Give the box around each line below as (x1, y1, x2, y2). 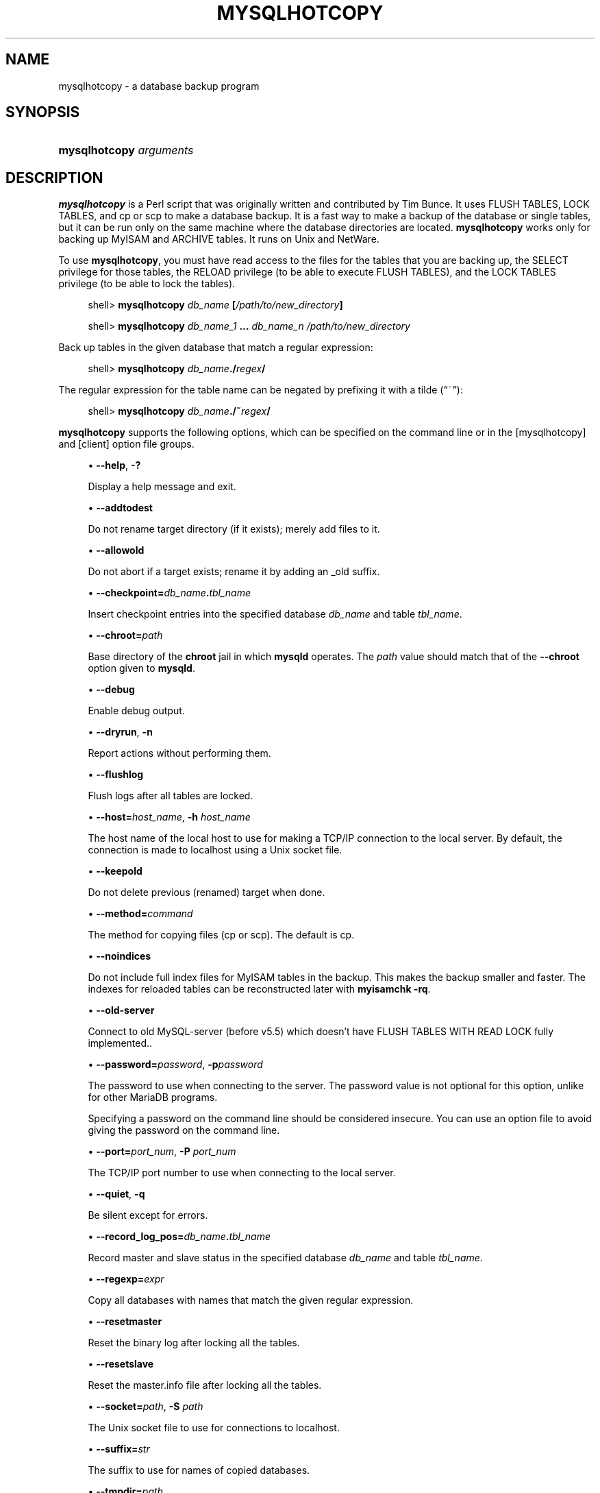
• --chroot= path (88, 629, 163, 642)
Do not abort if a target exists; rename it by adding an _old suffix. (88, 566, 380, 578)
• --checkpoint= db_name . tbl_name (88, 587, 251, 599)
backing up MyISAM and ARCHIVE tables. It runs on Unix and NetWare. (58, 233, 379, 245)
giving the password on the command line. (88, 1124, 280, 1137)
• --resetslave (88, 1358, 154, 1370)
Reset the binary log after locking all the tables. (88, 1337, 300, 1349)
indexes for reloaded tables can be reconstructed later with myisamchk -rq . (88, 983, 431, 995)
